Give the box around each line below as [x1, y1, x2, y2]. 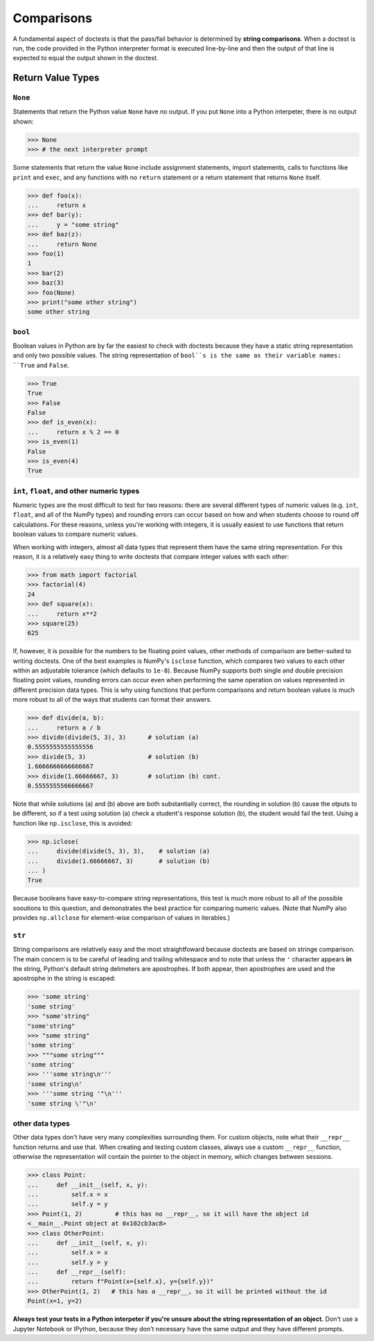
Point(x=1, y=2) [27, 1297, 83, 1305]
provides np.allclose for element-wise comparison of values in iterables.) [12, 914, 231, 922]
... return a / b [27, 724, 101, 731]
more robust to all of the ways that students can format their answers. [12, 695, 213, 704]
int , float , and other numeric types [12, 486, 140, 495]
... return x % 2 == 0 [27, 428, 119, 436]
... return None [27, 240, 97, 248]
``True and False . [12, 361, 69, 369]
